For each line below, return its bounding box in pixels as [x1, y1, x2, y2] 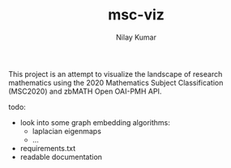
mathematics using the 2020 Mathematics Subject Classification [8, 78, 224, 87]
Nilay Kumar [116, 32, 156, 42]
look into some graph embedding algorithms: [19, 117, 170, 127]
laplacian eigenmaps [32, 126, 101, 136]
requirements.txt [19, 143, 76, 153]
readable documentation [19, 152, 103, 162]
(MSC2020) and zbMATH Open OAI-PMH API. [8, 86, 162, 96]
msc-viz [108, 6, 165, 24]
